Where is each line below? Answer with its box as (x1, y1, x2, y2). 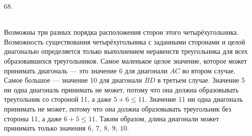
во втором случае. (182, 65, 236, 75)
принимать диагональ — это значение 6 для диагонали (4, 65, 168, 75)
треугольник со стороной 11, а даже (4, 94, 112, 104)
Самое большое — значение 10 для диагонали (4, 75, 142, 85)
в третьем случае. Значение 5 (157, 75, 245, 85)
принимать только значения (4, 123, 86, 133)
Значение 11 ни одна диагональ (149, 94, 243, 104)
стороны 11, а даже (4, 113, 62, 123)
